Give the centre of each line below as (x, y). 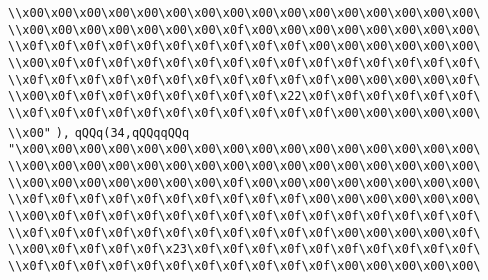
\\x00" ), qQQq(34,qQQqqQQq (99, 132)
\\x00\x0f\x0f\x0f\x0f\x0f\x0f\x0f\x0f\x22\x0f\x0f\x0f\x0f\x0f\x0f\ (244, 96)
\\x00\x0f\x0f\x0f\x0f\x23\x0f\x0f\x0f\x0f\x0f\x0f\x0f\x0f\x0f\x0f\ (244, 249)
